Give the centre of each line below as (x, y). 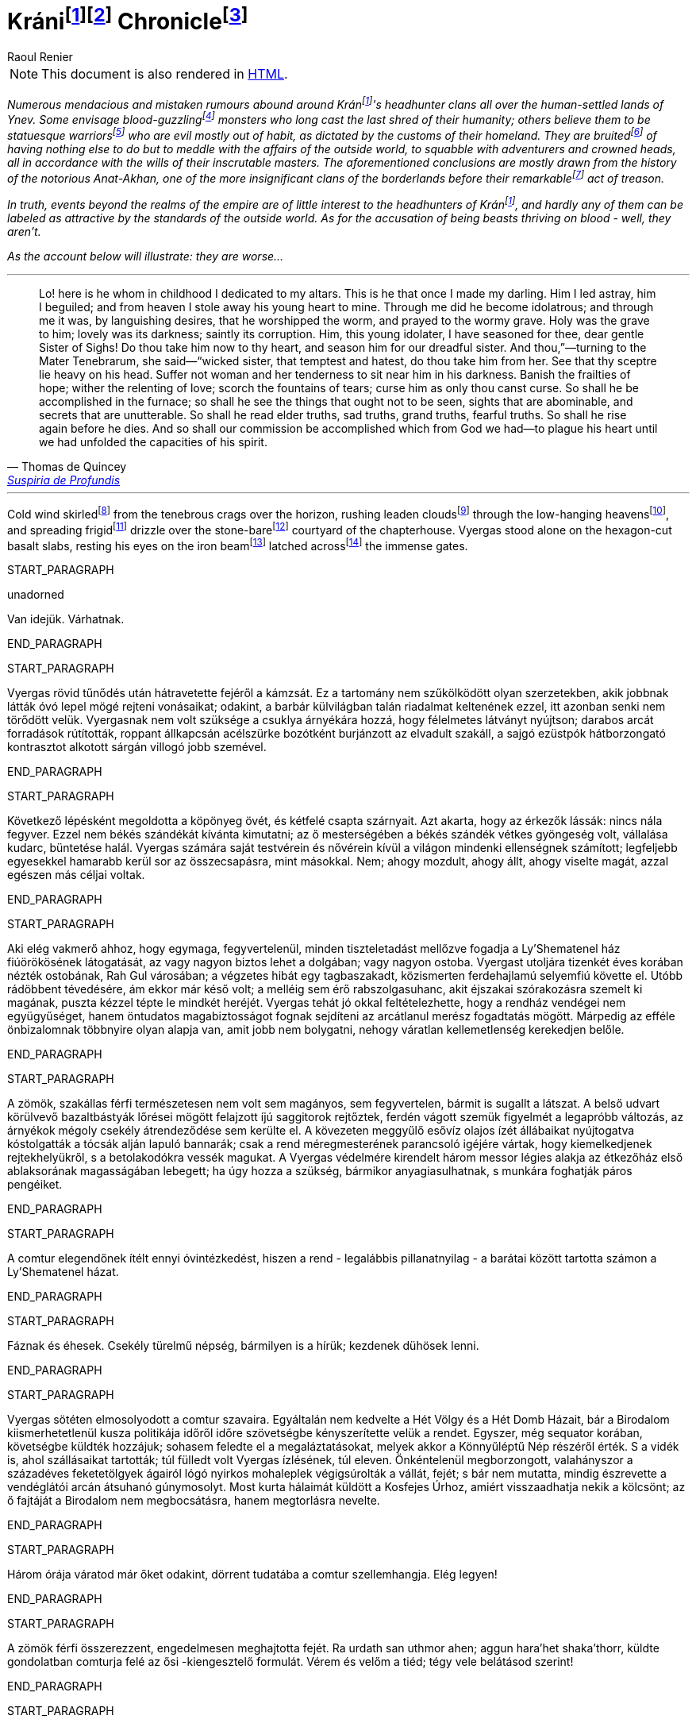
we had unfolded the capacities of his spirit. (153, 442)
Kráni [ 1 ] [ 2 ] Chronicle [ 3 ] (128, 19)
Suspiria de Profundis (64, 480)
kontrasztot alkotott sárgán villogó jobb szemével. (137, 747)
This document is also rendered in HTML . (165, 74)
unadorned (36, 595)
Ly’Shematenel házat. (63, 1272)
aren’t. (24, 232)
